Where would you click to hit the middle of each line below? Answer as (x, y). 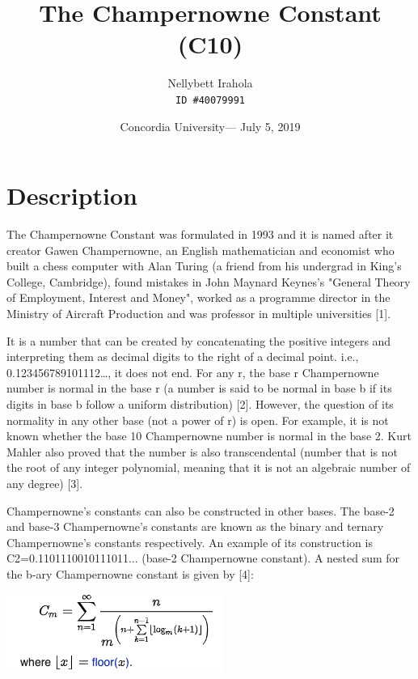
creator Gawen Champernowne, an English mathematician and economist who (201, 250)
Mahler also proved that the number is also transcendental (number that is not (202, 451)
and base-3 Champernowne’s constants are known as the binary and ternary (195, 526)
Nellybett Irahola (210, 83)
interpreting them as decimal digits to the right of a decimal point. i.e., (183, 356)
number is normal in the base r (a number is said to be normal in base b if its (199, 388)
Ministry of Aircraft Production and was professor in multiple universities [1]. (199, 314)
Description (72, 195)
